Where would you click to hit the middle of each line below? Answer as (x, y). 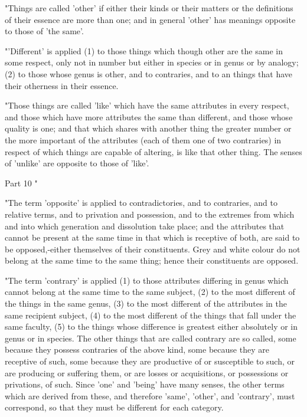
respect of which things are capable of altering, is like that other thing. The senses (153, 151)
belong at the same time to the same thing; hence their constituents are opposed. (152, 260)
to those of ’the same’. (44, 31)
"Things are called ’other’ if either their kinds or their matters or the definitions (149, 8)
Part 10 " (21, 183)
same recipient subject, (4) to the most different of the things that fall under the (151, 315)
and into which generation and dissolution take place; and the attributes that (145, 226)
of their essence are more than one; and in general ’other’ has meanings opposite (150, 19)
